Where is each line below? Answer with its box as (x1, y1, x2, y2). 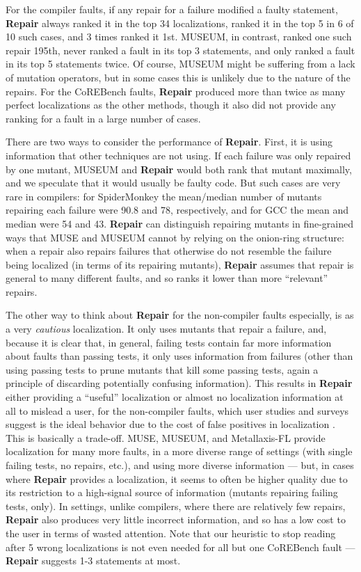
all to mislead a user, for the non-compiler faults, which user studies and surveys (6, 403, 349, 418)
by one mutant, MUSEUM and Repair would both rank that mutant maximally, (6, 161, 352, 176)
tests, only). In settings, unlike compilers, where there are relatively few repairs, (6, 498, 346, 513)
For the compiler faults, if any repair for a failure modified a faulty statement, (6, 2, 338, 16)
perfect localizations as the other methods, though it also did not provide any (6, 97, 336, 112)
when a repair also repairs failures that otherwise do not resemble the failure (6, 244, 332, 258)
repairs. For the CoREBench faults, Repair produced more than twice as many (6, 84, 346, 98)
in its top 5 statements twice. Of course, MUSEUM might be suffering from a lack (6, 56, 355, 71)
